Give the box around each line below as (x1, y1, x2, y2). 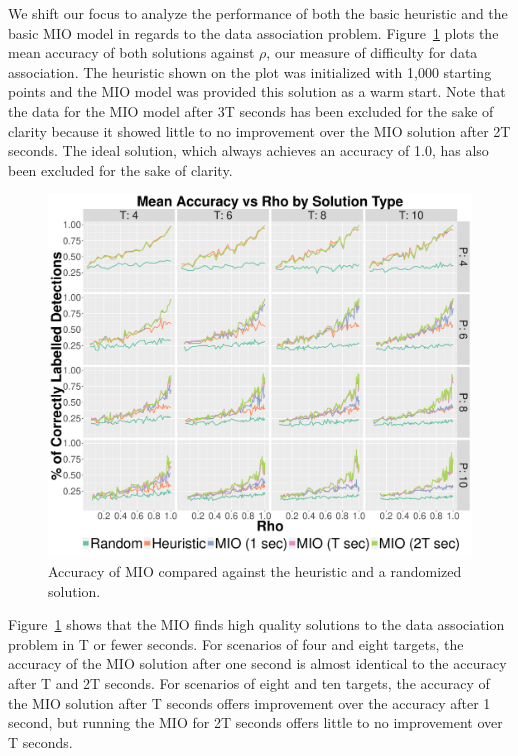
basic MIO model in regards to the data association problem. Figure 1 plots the (8, 22, 499, 43)
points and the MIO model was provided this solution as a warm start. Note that (8, 81, 506, 102)
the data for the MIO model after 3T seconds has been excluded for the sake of (8, 100, 494, 121)
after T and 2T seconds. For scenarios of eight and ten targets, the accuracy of (8, 673, 490, 694)
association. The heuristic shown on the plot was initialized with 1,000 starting (8, 61, 492, 82)
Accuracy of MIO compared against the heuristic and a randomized (48, 561, 462, 582)
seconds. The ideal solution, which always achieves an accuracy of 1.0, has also (8, 140, 489, 161)
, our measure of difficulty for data (266, 42, 478, 63)
